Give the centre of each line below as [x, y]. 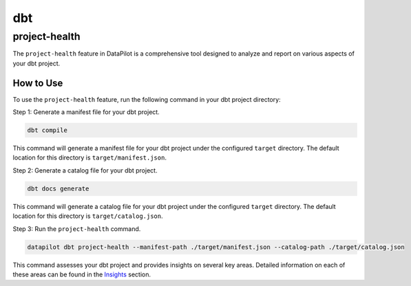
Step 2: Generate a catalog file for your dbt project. [85, 170]
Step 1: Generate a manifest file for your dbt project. [86, 112]
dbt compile [48, 130]
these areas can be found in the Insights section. [82, 274]
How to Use [38, 83]
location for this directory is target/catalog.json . [88, 216]
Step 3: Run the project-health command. [77, 229]
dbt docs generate [58, 188]
